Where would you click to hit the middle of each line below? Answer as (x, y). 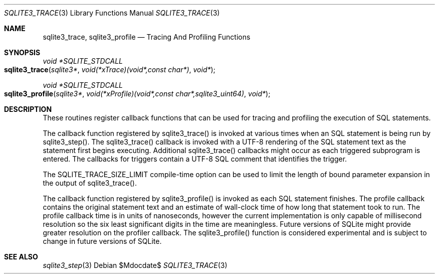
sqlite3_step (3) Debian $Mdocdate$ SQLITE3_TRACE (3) (135, 265)
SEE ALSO (21, 257)
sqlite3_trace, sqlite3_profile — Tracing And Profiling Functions (147, 37)
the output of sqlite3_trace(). (90, 183)
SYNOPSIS (22, 52)
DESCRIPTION (28, 109)
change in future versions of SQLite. (102, 241)
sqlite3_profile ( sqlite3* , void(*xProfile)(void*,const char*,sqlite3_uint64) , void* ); (137, 94)
